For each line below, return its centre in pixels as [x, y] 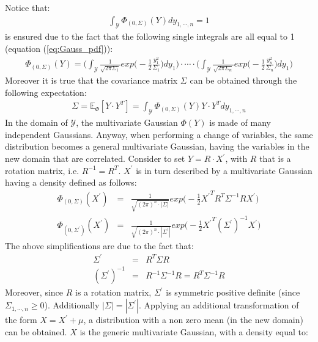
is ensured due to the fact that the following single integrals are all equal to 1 [150, 36]
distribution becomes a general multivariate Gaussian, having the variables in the [157, 146]
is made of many [240, 122]
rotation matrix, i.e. [42, 170]
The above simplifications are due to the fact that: [99, 245]
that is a [275, 158]
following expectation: [46, 92]
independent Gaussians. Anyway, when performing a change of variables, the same [159, 134]
